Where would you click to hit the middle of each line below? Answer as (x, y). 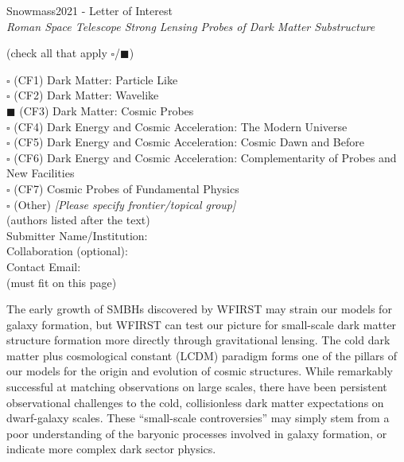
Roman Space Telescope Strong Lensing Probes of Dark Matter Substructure (191, 26)
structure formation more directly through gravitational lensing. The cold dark (198, 340)
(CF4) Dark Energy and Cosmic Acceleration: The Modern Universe (181, 126)
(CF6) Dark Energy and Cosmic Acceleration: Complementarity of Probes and (205, 157)
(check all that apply (57, 53)
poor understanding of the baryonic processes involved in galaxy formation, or (197, 433)
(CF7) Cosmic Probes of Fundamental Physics (126, 188)
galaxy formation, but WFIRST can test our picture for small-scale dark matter (202, 324)
